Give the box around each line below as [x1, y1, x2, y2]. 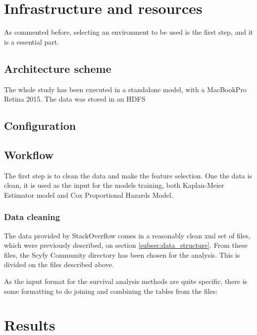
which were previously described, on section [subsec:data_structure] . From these [4, 240, 248, 250]
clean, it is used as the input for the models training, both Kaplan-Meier [4, 180, 224, 190]
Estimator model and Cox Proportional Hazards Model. [4, 189, 173, 200]
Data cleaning [4, 211, 60, 223]
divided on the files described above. [4, 259, 114, 270]
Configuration [4, 118, 76, 133]
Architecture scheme [4, 60, 111, 76]
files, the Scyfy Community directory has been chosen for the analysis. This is [4, 249, 240, 260]
